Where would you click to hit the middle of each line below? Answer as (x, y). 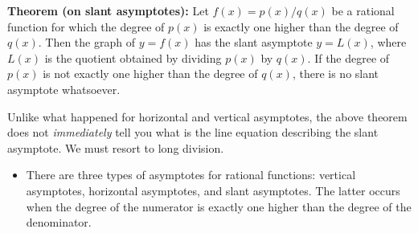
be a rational (363, 10)
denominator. (59, 222)
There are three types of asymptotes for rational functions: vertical (191, 175)
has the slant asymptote (254, 42)
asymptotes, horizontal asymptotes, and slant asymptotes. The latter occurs (213, 190)
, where (388, 42)
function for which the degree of (86, 26)
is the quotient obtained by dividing (133, 57)
